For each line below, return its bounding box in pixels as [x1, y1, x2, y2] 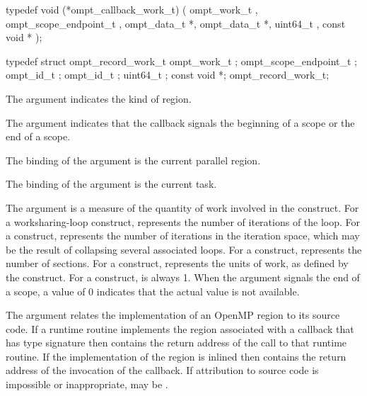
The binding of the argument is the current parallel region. [6, 152, 261, 167]
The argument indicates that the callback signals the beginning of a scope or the [6, 115, 355, 130]
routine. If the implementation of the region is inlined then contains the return [6, 349, 346, 363]
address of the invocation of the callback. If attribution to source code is [6, 363, 319, 378]
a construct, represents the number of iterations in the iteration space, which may [6, 228, 360, 243]
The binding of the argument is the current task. [6, 176, 217, 191]
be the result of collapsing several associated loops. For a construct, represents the [6, 242, 362, 256]
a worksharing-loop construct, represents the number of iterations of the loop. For [6, 214, 361, 229]
